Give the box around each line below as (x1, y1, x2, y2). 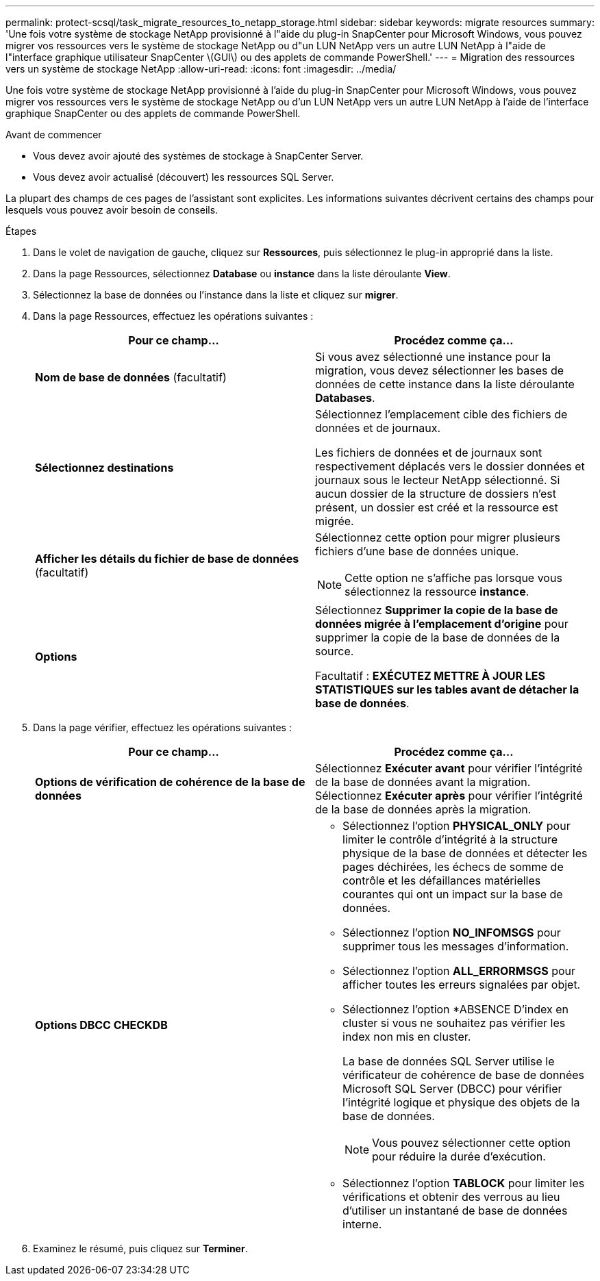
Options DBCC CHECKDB (35, 1018, 168, 1032)
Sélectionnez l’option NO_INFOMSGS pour (342, 926, 561, 939)
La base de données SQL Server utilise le (342, 1054, 555, 1068)
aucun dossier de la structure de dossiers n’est (315, 487, 556, 500)
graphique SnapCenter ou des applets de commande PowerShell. (5, 107, 301, 119)
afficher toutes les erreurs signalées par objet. (342, 978, 581, 991)
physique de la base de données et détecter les (342, 846, 588, 860)
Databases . (315, 391, 375, 405)
